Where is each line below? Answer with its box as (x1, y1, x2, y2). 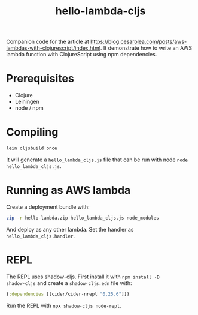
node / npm (14, 104, 44, 112)
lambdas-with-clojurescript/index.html (6, 44, 100, 52)
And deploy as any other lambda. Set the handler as (6, 226, 134, 233)
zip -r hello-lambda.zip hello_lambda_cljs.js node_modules (6, 215, 160, 221)
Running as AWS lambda (6, 184, 131, 197)
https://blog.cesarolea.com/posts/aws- (90, 38, 187, 46)
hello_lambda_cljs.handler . (6, 232, 75, 239)
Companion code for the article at (6, 38, 90, 46)
